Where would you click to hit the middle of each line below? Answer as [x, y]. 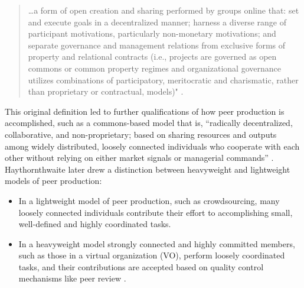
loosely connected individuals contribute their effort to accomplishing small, [156, 212]
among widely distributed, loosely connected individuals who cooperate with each [152, 146]
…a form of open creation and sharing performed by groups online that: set [164, 10]
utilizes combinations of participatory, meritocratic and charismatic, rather [163, 80]
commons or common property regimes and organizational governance [154, 68]
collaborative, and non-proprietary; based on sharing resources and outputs [141, 134]
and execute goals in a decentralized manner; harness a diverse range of [157, 22]
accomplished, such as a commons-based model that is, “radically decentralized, [149, 123]
